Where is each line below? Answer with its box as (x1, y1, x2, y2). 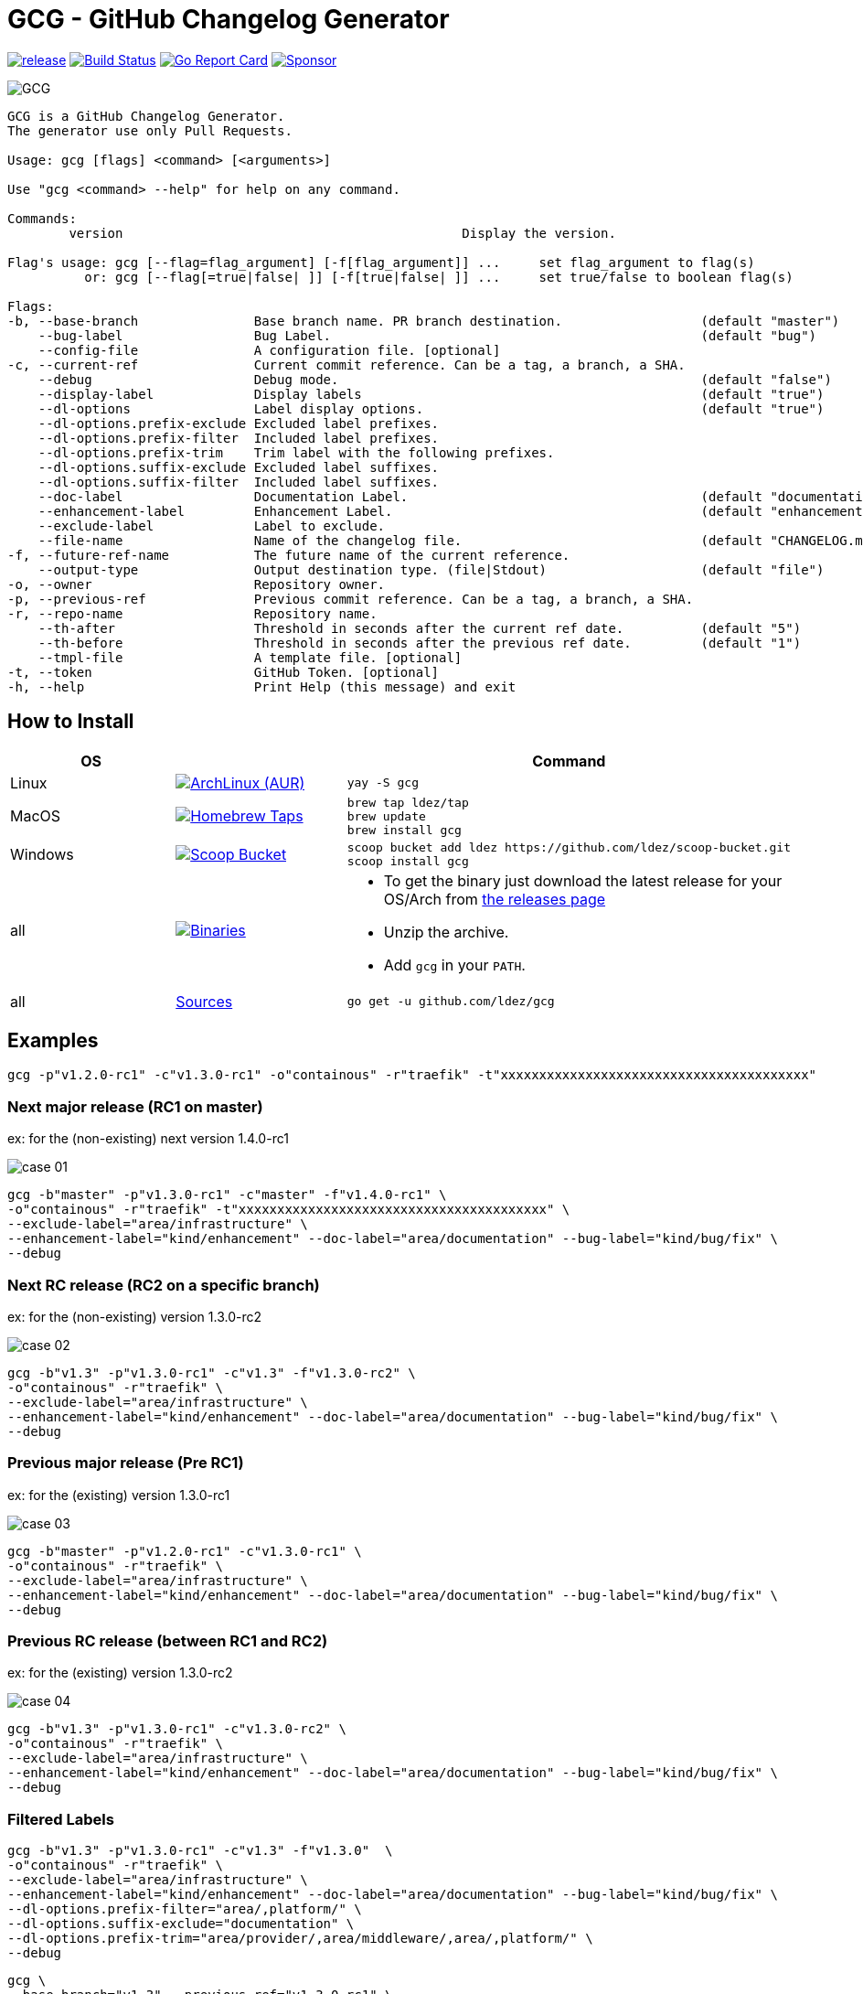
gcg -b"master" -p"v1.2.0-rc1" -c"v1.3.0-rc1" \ (7, 1543, 362, 1559)
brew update (346, 809, 426, 823)
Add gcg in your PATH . (383, 955, 526, 974)
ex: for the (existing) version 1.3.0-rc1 (7, 1486, 230, 1503)
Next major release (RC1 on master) (7, 1097, 263, 1116)
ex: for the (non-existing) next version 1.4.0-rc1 (7, 1131, 289, 1147)
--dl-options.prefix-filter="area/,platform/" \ (7, 1902, 362, 1917)
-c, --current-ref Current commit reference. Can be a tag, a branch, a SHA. (7, 357, 686, 372)
